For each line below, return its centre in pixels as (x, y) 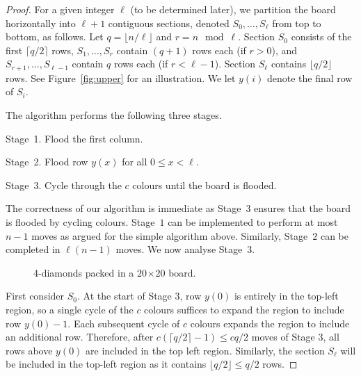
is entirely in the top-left (286, 296)
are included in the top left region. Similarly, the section (205, 350)
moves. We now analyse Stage (179, 249)
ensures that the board (303, 208)
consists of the (321, 36)
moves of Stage (283, 337)
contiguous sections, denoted (169, 23)
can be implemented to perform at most (253, 221)
